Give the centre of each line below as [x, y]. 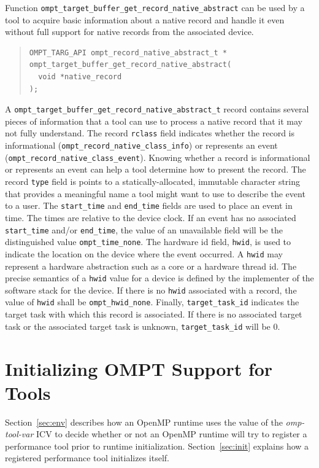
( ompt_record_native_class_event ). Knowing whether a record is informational [158, 157]
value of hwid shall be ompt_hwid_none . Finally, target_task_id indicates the [152, 302]
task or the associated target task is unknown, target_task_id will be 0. [143, 326]
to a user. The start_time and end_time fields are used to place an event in [149, 205]
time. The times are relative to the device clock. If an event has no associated [151, 217]
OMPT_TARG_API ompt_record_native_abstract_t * [128, 53]
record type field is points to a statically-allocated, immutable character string [153, 181]
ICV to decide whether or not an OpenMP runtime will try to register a [172, 434]
